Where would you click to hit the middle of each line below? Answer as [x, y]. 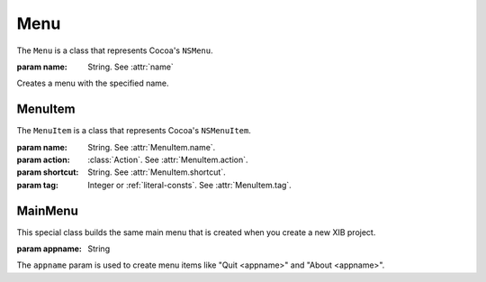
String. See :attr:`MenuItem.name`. [152, 147]
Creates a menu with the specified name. [93, 83]
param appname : [49, 249]
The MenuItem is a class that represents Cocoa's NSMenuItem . [134, 131]
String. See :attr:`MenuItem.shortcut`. [157, 172]
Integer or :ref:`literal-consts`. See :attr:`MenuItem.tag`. [189, 185]
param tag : [37, 185]
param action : [44, 160]
